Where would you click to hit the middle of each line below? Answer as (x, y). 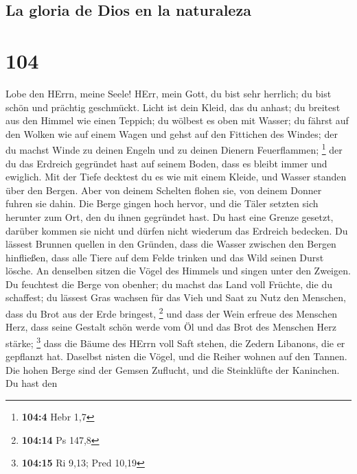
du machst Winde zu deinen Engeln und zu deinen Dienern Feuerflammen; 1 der (174, 149)
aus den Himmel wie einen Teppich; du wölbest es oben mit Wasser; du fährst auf (177, 120)
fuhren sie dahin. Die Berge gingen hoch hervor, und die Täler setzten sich (162, 203)
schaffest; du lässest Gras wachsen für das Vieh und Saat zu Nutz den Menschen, (176, 297)
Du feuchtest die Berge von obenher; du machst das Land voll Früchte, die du (169, 284)
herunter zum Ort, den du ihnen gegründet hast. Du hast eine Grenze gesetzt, (170, 216)
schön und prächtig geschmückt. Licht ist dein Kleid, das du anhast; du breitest (173, 107)
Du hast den (32, 383)
